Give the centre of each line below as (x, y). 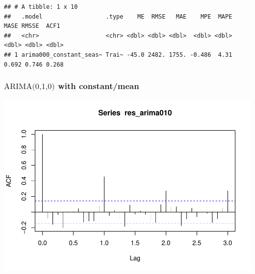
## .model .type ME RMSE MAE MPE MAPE (118, 16)
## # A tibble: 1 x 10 (41, 7)
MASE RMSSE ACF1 (32, 26)
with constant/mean (99, 86)
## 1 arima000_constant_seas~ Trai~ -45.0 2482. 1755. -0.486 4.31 (118, 55)
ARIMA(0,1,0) (29, 87)
